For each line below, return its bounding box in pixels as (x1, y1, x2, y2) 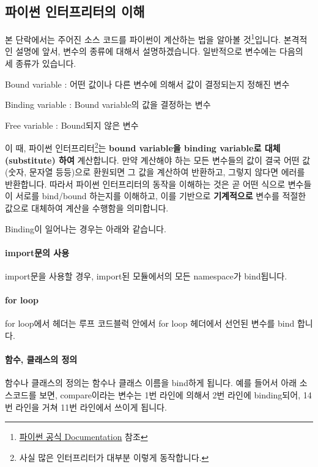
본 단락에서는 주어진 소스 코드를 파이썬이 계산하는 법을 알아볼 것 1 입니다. (5, 31, 281, 45)
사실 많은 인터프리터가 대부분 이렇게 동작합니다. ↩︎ (19, 450, 209, 463)
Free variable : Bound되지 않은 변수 (5, 118, 139, 131)
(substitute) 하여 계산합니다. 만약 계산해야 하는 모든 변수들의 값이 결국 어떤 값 (5, 153, 311, 166)
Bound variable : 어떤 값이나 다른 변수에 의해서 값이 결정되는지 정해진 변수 (5, 77, 290, 90)
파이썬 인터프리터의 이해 (5, 2, 145, 21)
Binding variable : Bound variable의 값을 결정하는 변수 (5, 98, 211, 111)
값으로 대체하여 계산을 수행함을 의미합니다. (5, 202, 169, 215)
